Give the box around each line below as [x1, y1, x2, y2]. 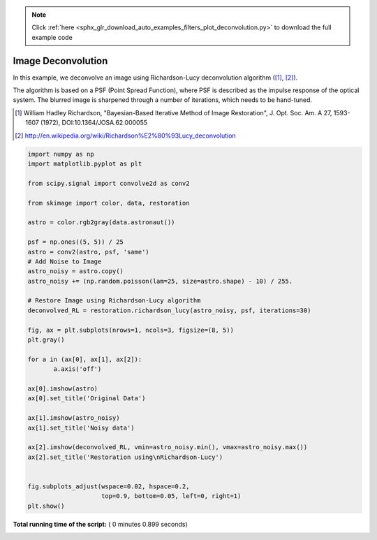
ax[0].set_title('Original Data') [27, 395, 146, 402]
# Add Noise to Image [27, 257, 102, 265]
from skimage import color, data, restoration [27, 199, 190, 207]
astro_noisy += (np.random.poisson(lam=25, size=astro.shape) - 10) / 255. [27, 277, 293, 285]
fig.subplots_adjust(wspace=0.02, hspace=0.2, [27, 482, 190, 490]
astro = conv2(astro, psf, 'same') [27, 248, 149, 256]
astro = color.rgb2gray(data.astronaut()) [27, 219, 175, 226]
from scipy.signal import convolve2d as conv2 [27, 179, 190, 187]
